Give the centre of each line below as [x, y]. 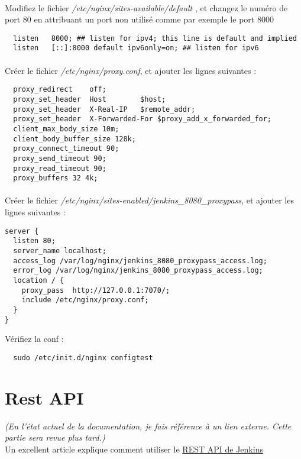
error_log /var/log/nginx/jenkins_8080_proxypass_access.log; [138, 271]
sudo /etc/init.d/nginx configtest [83, 358]
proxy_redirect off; [60, 90]
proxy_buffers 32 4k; [56, 178]
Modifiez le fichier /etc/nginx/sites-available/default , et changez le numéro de [146, 7]
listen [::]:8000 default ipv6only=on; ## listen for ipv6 [136, 48]
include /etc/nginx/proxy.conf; [85, 300]
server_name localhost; [60, 250]
